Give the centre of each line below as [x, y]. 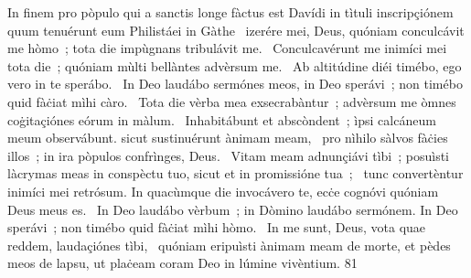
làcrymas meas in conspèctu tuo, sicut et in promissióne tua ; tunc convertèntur [235, 173]
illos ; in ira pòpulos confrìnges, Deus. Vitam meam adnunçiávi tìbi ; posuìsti [228, 155]
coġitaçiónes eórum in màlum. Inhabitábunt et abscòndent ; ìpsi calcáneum [222, 119]
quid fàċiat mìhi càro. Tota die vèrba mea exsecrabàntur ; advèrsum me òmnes [232, 101]
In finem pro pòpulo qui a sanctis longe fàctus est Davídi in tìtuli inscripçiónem [230, 12]
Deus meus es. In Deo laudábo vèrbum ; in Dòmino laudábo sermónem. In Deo [233, 209]
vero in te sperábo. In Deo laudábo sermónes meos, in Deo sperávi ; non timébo [235, 84]
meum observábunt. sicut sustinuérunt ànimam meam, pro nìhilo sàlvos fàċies [228, 138]
